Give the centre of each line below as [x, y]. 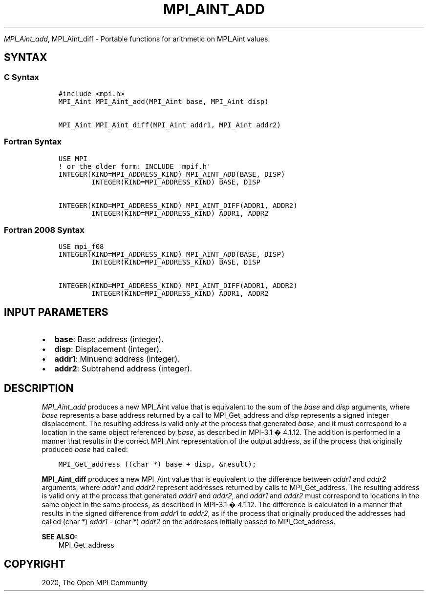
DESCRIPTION [39, 388]
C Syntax [21, 77]
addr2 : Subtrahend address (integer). [123, 369]
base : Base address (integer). [109, 339]
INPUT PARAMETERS [56, 312]
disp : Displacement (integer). [108, 349]
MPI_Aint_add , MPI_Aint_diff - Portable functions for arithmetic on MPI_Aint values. [137, 39]
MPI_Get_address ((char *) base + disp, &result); [157, 464]
